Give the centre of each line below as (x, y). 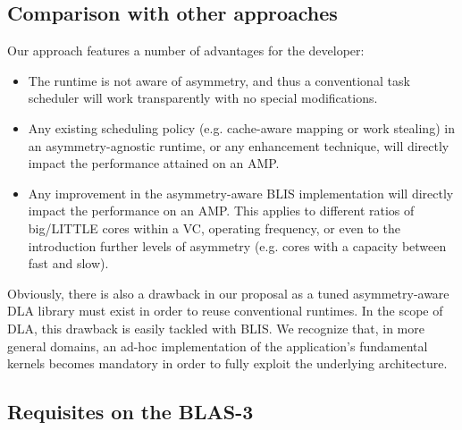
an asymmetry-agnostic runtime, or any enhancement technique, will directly (239, 145)
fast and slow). (68, 263)
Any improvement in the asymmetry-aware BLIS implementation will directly (241, 193)
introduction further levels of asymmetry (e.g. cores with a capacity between (237, 245)
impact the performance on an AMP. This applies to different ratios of (221, 211)
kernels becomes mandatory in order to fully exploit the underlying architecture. (227, 363)
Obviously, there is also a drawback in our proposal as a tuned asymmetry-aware (228, 293)
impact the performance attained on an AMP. (154, 163)
